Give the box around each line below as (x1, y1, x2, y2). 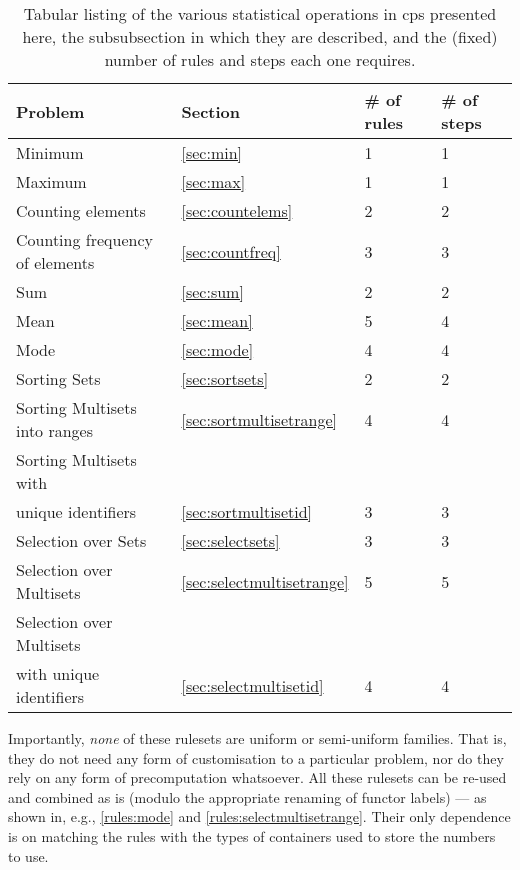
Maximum (16, 170, 87, 193)
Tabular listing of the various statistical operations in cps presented (23, 2, 497, 25)
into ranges (16, 419, 94, 442)
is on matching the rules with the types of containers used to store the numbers (8, 825, 496, 846)
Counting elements (16, 199, 146, 222)
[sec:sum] (181, 280, 244, 303)
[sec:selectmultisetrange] (181, 569, 349, 593)
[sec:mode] (181, 338, 254, 361)
